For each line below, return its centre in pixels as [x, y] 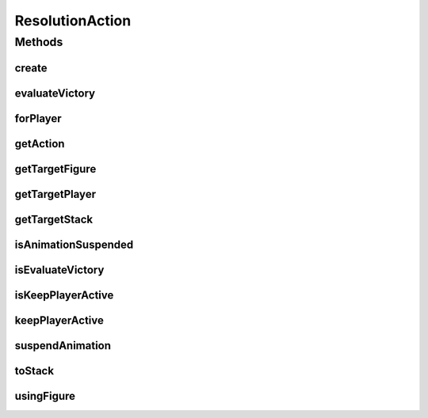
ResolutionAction [73, 21]
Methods [39, 42]
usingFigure [45, 396]
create [31, 68]
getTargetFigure [55, 169]
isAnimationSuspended [74, 244]
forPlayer [38, 118]
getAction [40, 144]
